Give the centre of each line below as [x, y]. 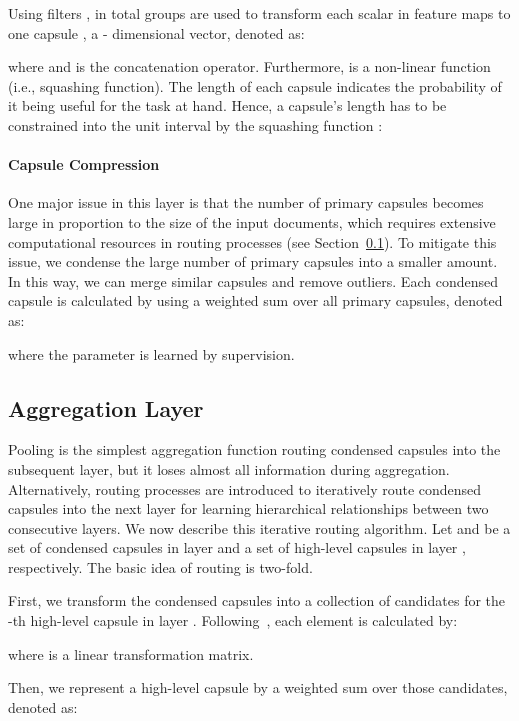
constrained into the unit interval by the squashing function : [195, 124]
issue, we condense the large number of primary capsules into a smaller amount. [253, 261]
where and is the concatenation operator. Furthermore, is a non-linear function [249, 66]
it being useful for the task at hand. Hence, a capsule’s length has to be [227, 105]
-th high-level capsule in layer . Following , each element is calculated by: [233, 620]
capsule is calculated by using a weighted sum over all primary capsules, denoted [255, 300]
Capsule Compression [84, 164]
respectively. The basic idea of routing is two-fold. [160, 566]
